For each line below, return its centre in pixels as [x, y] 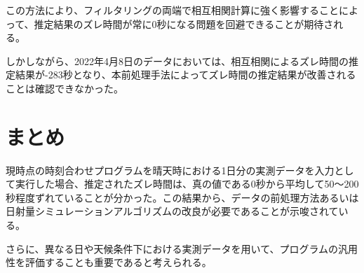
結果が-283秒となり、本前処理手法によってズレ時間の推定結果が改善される [186, 75]
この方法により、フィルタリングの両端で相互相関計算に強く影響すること [172, 10]
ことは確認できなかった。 [65, 88]
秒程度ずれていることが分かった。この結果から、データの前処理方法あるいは [182, 197]
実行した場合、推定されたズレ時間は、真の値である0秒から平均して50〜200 [187, 184]
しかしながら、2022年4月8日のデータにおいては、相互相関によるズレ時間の [177, 61]
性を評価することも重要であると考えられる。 [109, 262]
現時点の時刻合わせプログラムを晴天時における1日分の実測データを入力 [170, 170]
